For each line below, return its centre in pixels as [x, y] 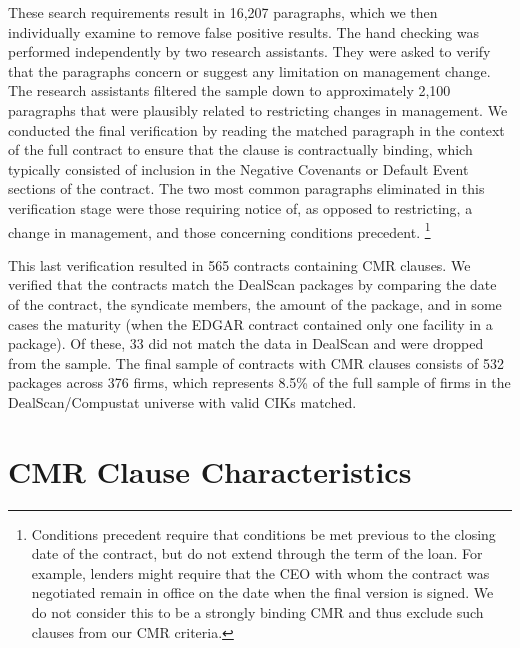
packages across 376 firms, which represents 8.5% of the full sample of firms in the [259, 382]
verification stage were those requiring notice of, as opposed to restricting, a [240, 207]
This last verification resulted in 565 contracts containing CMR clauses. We [239, 264]
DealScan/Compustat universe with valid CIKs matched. [182, 401]
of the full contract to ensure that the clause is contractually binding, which [240, 149]
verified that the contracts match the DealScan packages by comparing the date [252, 284]
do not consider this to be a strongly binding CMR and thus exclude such [257, 612]
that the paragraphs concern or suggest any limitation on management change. [249, 70]
